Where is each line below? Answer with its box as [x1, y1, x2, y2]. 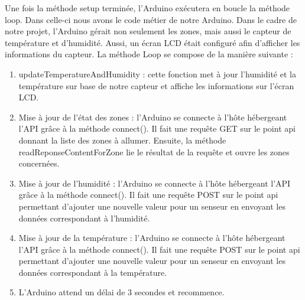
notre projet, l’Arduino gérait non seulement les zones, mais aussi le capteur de [5, 25, 291, 37]
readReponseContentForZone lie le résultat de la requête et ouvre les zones [18, 145, 290, 158]
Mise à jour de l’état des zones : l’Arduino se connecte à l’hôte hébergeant [18, 110, 287, 123]
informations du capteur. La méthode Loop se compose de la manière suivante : [5, 48, 293, 60]
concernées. [18, 157, 60, 169]
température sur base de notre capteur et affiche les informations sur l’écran [18, 79, 294, 92]
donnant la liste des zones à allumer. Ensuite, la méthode [18, 133, 226, 146]
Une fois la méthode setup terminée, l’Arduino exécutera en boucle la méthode [5, 2, 290, 14]
